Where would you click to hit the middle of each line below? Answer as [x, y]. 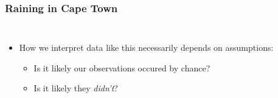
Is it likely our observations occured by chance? [122, 67]
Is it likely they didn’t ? [76, 88]
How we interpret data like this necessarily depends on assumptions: [146, 47]
